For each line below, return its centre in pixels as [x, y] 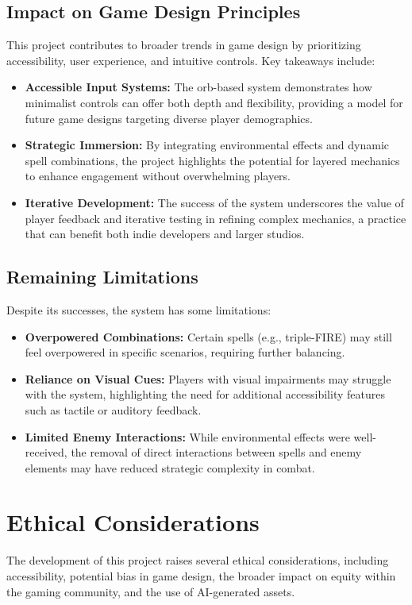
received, [46, 452]
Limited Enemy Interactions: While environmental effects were [187, 436]
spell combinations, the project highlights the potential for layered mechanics [212, 160]
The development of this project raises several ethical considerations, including [198, 560]
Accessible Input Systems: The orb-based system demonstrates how [198, 87]
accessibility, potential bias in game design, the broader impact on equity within [201, 576]
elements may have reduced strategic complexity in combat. [170, 467]
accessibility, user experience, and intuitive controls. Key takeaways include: [191, 60]
